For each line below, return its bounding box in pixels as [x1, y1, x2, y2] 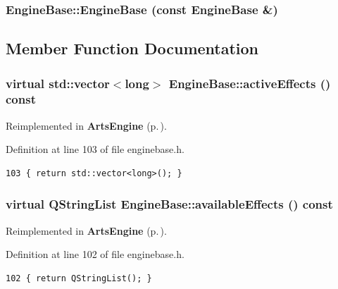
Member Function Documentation [6, 37, 259, 59]
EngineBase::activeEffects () [168, 74, 331, 92]
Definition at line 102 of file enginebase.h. [6, 247, 184, 262]
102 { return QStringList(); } [6, 273, 152, 283]
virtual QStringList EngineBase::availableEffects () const [6, 195, 333, 213]
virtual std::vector [6, 74, 110, 92]
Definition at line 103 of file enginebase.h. [6, 142, 184, 156]
